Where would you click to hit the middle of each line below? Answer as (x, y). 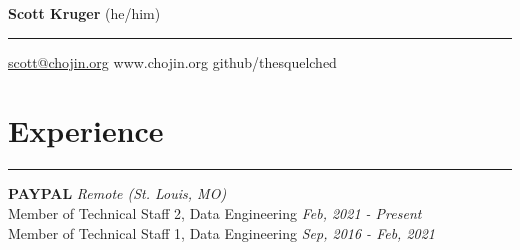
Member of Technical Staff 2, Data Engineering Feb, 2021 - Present (215, 212)
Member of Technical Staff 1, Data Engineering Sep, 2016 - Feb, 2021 (221, 232)
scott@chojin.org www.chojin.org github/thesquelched (172, 61)
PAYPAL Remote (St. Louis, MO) (117, 193)
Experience (86, 130)
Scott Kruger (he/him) (84, 13)
